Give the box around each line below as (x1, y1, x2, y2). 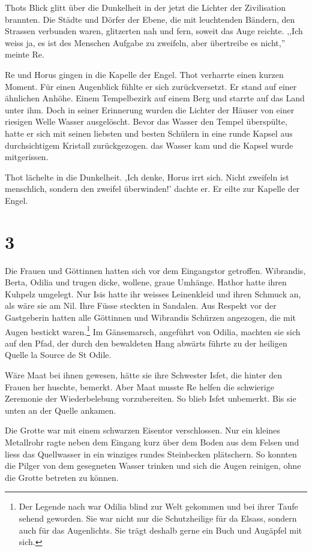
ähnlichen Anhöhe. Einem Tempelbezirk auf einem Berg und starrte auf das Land (5, 92, 305, 104)
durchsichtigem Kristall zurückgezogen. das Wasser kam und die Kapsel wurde (5, 138, 293, 151)
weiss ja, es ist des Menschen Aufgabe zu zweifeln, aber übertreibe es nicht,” (5, 36, 286, 49)
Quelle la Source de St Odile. (5, 348, 112, 361)
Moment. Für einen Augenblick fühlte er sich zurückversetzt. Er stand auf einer (5, 80, 297, 92)
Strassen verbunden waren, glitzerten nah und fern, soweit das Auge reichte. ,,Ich (5, 25, 303, 37)
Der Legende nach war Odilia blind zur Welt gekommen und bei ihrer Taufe (19, 500, 298, 513)
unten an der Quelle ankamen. (5, 404, 116, 416)
